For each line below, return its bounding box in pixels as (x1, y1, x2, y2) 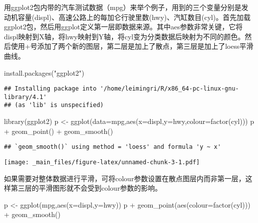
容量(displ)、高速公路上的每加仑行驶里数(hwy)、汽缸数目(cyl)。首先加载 (17, 11, 251, 22)
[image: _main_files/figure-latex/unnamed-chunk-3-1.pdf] (4, 158, 200, 166)
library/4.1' (4, 93, 47, 101)
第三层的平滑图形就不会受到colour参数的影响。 (10, 183, 162, 193)
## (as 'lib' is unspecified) (4, 102, 104, 109)
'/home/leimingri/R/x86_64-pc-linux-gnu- (100, 85, 239, 93)
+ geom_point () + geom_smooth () (4, 125, 113, 136)
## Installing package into (4, 85, 97, 93)
